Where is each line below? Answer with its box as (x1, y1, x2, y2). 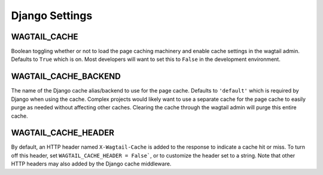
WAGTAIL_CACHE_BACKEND (11, 72, 121, 82)
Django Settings (11, 9, 93, 22)
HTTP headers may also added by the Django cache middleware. (11, 160, 172, 167)
